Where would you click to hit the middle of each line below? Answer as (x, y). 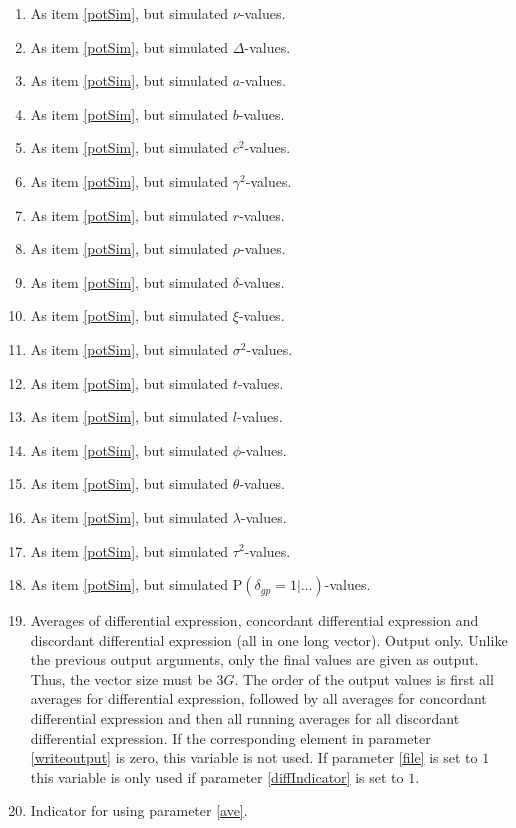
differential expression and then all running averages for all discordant (245, 718)
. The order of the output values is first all (364, 678)
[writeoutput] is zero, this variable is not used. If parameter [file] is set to (254, 757)
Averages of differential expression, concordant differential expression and (254, 620)
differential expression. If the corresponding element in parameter (230, 737)
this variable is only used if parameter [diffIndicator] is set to (217, 776)
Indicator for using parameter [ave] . (139, 810)
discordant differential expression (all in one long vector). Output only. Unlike (269, 639)
